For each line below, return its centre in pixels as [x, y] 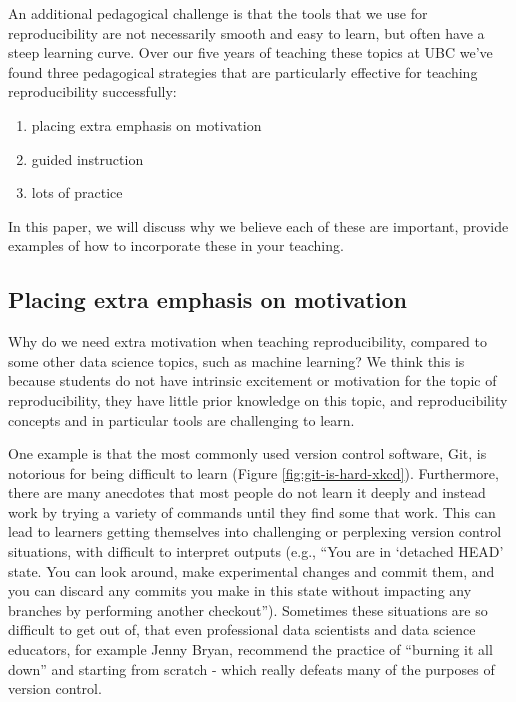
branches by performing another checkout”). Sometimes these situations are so [248, 609]
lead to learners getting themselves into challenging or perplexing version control [255, 531]
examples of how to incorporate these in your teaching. [176, 245]
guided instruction [87, 158]
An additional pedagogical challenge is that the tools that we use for [218, 13]
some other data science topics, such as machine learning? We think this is [236, 360]
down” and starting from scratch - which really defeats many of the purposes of [251, 668]
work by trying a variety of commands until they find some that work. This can [252, 511]
